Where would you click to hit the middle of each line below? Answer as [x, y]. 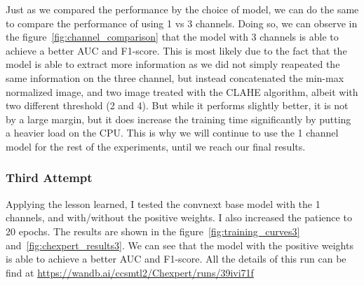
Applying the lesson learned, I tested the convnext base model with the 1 [163, 203]
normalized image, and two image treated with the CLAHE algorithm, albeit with [182, 91]
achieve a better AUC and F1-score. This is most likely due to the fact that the [176, 50]
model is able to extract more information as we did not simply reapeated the [173, 64]
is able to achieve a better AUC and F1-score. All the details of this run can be [176, 259]
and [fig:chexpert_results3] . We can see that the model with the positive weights [180, 245]
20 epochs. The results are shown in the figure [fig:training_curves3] [153, 231]
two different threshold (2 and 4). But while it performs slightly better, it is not [177, 105]
